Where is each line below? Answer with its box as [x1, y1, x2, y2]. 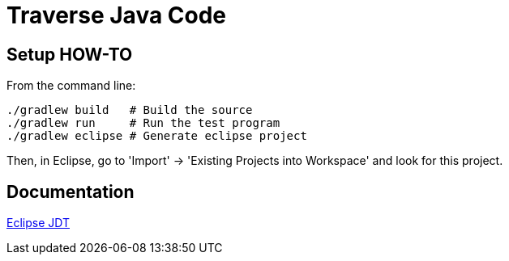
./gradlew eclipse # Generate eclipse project [6, 129, 307, 143]
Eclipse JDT [6, 216, 70, 230]
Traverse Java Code [6, 2, 227, 29]
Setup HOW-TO [6, 44, 133, 65]
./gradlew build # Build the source [6, 103, 253, 117]
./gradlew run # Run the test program [6, 116, 280, 130]
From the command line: [6, 78, 136, 93]
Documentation [6, 181, 135, 202]
